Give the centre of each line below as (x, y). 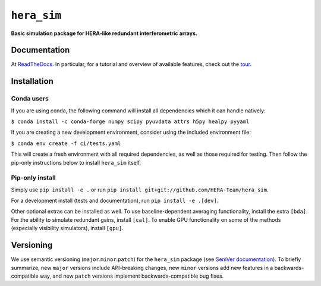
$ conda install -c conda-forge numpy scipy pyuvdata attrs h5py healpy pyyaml (130, 122)
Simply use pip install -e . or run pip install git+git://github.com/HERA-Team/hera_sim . (140, 190)
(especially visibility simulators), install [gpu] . (67, 228)
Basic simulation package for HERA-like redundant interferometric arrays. (104, 33)
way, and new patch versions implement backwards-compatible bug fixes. (132, 276)
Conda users (30, 99)
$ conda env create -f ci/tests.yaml (66, 143)
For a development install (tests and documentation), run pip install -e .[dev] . (115, 201)
